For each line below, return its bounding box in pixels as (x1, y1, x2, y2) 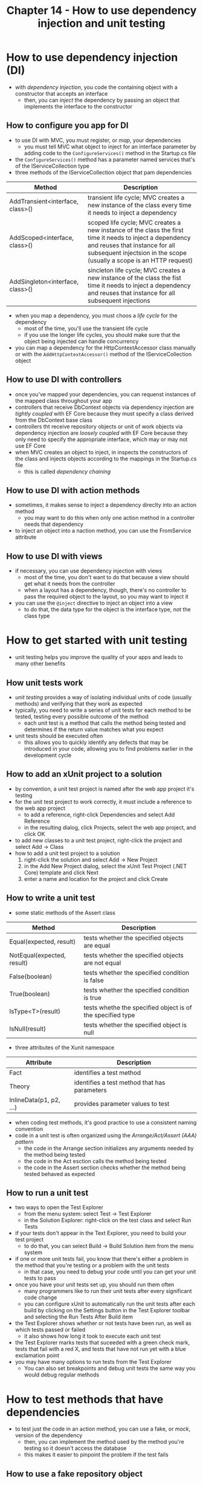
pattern (14, 1138, 34, 1145)
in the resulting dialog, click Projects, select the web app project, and (24, 823, 196, 831)
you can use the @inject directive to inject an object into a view (14, 599, 173, 606)
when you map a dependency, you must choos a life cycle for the (14, 311, 178, 319)
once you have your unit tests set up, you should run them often (14, 1281, 175, 1288)
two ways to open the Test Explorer (14, 1204, 104, 1211)
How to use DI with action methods (6, 485, 140, 496)
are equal (83, 941, 111, 949)
